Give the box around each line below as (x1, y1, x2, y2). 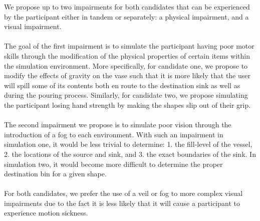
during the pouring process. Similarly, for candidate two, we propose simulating (4, 90, 248, 100)
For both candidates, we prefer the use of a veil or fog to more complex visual (4, 188, 243, 198)
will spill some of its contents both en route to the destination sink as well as (4, 80, 240, 90)
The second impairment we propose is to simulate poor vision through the (4, 119, 231, 130)
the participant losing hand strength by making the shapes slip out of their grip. (4, 99, 251, 110)
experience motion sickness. (4, 207, 88, 218)
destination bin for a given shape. (4, 168, 107, 179)
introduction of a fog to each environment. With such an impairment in (4, 129, 223, 139)
